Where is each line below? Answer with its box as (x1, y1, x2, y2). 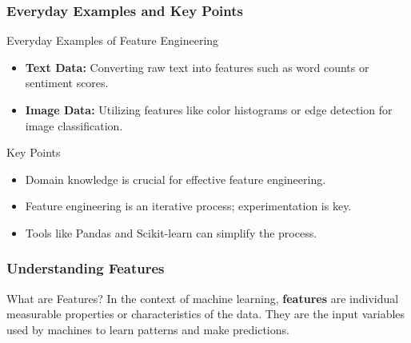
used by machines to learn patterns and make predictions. (6, 321, 289, 337)
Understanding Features (6, 258, 165, 278)
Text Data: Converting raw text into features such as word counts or (25, 58, 369, 75)
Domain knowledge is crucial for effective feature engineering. (25, 170, 326, 187)
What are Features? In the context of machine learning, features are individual (6, 289, 399, 306)
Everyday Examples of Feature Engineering (6, 32, 219, 49)
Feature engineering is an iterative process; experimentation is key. (25, 197, 352, 214)
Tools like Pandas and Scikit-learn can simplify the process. (25, 224, 317, 241)
